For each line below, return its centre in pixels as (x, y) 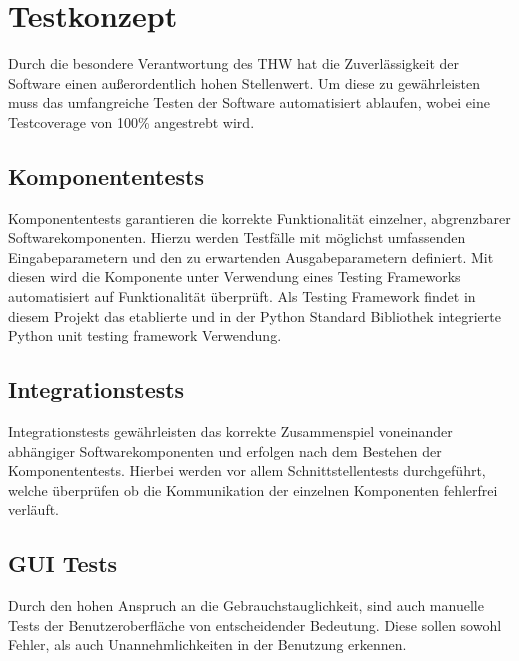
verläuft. (34, 509)
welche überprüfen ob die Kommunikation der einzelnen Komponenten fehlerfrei (253, 489)
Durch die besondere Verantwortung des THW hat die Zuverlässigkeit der (234, 63)
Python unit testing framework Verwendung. (145, 335)
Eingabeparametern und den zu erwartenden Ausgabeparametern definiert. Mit (251, 256)
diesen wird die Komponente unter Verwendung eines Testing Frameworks (234, 276)
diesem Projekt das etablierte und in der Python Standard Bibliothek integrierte (254, 315)
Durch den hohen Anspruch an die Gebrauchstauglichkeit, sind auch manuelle (246, 605)
